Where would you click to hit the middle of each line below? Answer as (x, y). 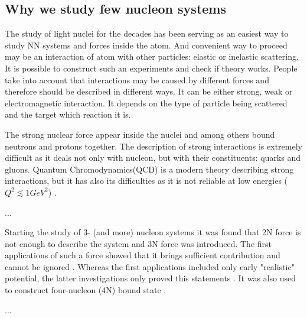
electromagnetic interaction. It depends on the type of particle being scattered (146, 103)
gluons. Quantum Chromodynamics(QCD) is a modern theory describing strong (149, 169)
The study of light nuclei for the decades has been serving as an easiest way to (147, 33)
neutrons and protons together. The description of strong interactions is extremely (153, 146)
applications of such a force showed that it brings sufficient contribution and (143, 255)
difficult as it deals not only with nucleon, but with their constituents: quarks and (153, 158)
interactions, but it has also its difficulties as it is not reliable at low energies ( (146, 181)
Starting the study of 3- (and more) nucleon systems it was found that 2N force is (153, 232)
